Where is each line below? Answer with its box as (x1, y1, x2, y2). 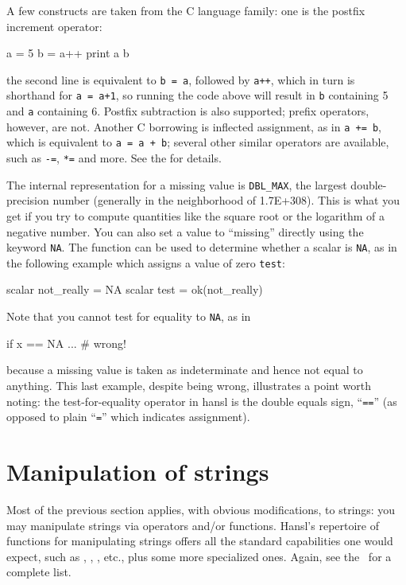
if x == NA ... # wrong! (6, 334, 126, 351)
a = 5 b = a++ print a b (6, 45, 130, 61)
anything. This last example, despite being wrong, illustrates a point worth (6, 376, 372, 393)
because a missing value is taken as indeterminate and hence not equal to (6, 361, 363, 378)
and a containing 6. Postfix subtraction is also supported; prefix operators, (6, 103, 369, 119)
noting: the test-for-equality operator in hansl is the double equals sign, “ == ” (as (6, 392, 397, 409)
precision (6, 192, 49, 209)
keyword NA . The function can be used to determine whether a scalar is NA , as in (6, 239, 397, 255)
